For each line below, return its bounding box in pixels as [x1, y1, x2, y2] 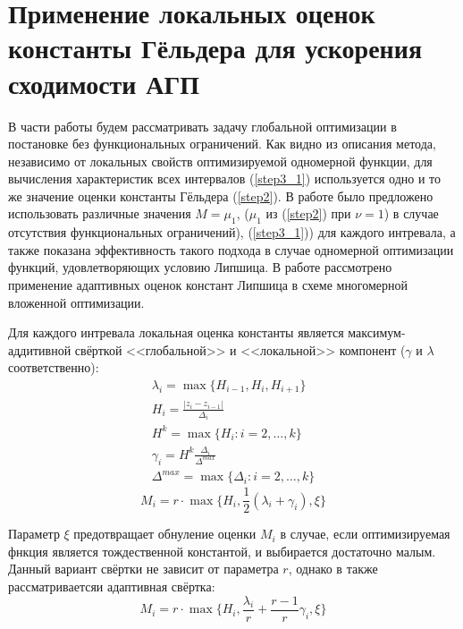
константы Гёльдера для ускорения [8, 30, 423, 66]
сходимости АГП [8, 64, 200, 101]
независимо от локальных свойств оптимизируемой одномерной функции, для [8, 151, 433, 170]
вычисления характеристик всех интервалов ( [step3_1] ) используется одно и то [8, 169, 441, 188]
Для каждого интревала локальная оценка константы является [8, 323, 344, 342]
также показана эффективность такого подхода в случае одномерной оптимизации [8, 240, 454, 259]
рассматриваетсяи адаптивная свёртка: [8, 577, 215, 595]
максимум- [348, 323, 406, 342]
